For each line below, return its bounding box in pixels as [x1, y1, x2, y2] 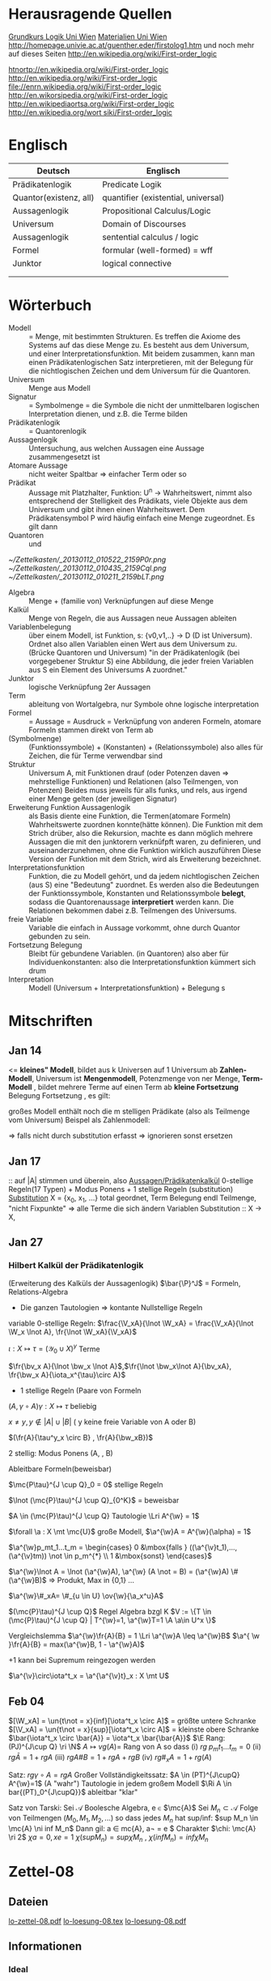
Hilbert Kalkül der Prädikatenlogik [8, 1260, 144, 1271]
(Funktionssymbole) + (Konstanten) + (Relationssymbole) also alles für [28, 742, 264, 753]
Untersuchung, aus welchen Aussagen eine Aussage [28, 443, 205, 453]
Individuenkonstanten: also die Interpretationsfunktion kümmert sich [28, 957, 256, 967]
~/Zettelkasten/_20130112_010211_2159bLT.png [8, 572, 164, 582]
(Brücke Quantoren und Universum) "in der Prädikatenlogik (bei [28, 648, 240, 658]
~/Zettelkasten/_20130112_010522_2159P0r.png [8, 555, 167, 565]
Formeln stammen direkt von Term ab [28, 725, 154, 735]
